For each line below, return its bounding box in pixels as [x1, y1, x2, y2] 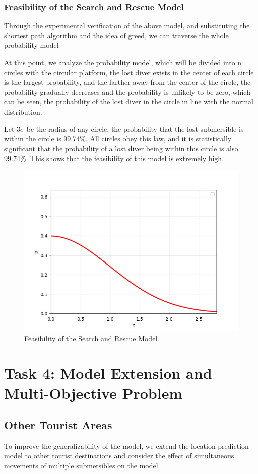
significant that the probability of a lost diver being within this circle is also [4, 143, 238, 153]
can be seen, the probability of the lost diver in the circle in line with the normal [4, 96, 253, 107]
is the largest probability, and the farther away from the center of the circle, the [4, 77, 251, 87]
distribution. [4, 106, 42, 117]
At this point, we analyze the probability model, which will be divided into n [4, 57, 242, 67]
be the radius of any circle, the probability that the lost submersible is [26, 123, 244, 134]
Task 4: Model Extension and [4, 362, 212, 383]
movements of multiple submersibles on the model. [4, 460, 160, 471]
